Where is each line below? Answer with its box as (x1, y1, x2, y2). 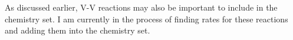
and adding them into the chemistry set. (5, 24, 150, 36)
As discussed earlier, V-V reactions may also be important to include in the (5, 1, 278, 13)
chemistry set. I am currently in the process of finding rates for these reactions (5, 12, 288, 25)
